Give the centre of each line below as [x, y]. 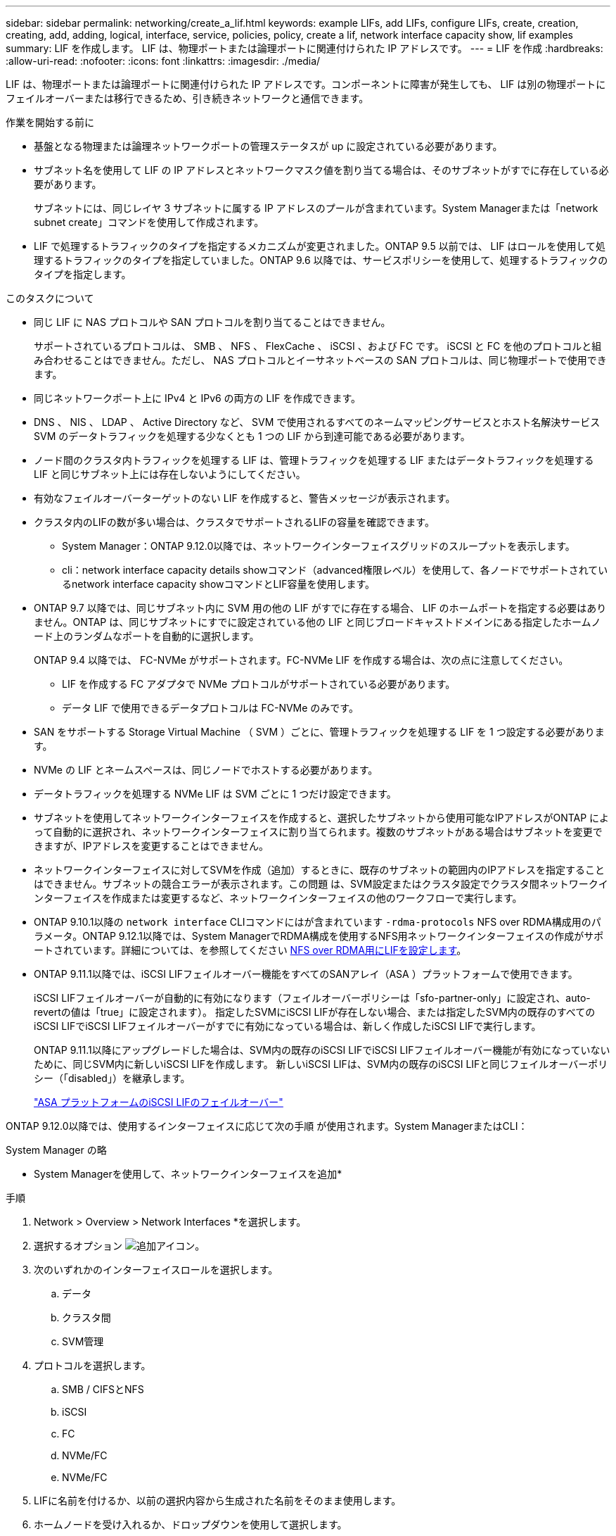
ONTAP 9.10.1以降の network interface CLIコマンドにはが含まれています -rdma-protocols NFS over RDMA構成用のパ [317, 922]
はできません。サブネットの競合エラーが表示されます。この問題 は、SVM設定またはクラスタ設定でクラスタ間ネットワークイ [321, 884]
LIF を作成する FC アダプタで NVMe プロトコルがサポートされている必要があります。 [259, 684]
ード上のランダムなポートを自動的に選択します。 [147, 636]
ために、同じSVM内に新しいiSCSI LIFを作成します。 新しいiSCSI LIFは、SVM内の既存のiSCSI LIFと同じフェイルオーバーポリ [321, 1064]
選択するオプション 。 [120, 1246]
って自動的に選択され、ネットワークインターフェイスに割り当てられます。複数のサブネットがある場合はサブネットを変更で [318, 832]
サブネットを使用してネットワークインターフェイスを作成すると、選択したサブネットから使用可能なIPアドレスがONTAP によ [322, 818]
